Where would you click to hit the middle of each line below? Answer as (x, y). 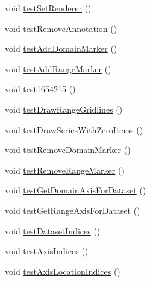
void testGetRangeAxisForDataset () (73, 210)
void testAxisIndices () (47, 251)
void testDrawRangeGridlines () (64, 109)
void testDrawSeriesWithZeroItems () (74, 129)
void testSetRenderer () (48, 8)
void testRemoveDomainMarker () (68, 150)
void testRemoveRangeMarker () (65, 170)
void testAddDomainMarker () (61, 49)
